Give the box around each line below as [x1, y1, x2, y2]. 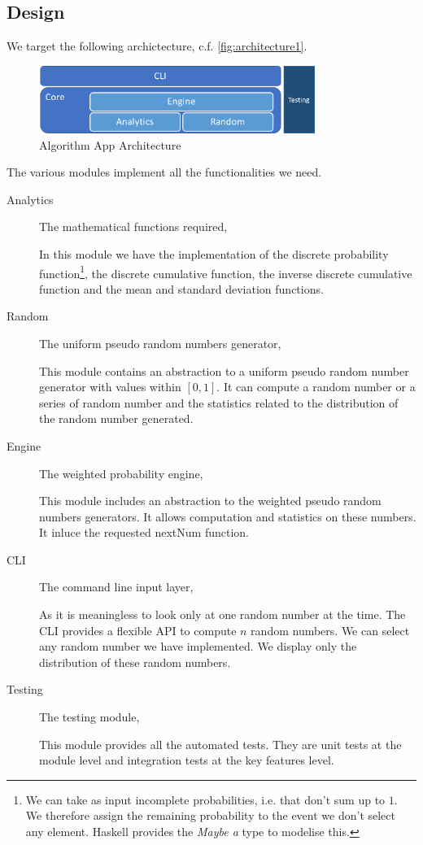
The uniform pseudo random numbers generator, [39, 334, 281, 351]
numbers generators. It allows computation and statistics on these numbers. [39, 507, 416, 525]
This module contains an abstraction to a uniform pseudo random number [39, 362, 409, 379]
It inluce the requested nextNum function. [39, 524, 249, 541]
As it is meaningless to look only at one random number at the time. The [39, 606, 406, 623]
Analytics [7, 190, 54, 207]
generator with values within [39, 378, 181, 395]
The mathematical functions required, [39, 218, 228, 235]
